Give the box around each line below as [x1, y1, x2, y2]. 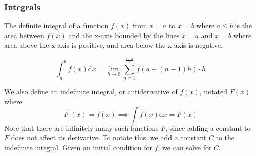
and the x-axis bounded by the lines [68, 30, 180, 40]
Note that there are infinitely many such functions [4, 122, 159, 133]
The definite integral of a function [4, 20, 109, 31]
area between [4, 30, 44, 40]
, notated [199, 86, 228, 97]
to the [216, 132, 234, 143]
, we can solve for [158, 142, 212, 152]
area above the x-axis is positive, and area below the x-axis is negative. [4, 40, 223, 50]
